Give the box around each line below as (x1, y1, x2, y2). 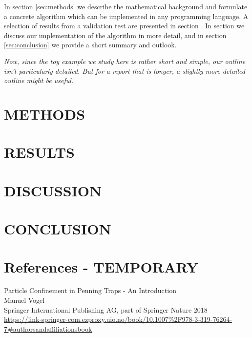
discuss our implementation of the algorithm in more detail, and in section (4, 30, 227, 40)
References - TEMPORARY (4, 257, 199, 277)
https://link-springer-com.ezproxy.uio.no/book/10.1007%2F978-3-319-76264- (4, 314, 232, 324)
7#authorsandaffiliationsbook (4, 323, 92, 334)
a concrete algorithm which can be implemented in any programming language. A (4, 11, 249, 21)
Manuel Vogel (4, 295, 45, 305)
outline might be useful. (4, 75, 74, 85)
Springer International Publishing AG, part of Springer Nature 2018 (4, 304, 208, 315)
